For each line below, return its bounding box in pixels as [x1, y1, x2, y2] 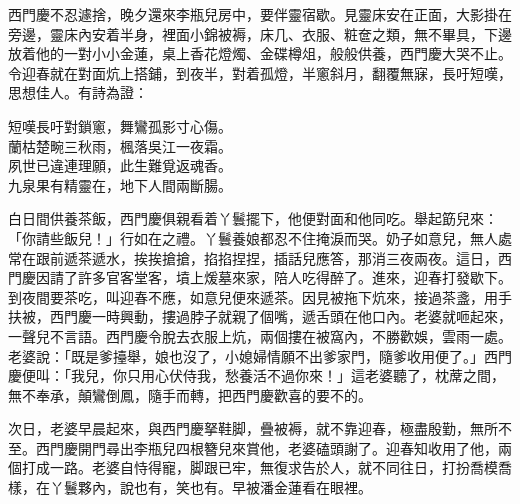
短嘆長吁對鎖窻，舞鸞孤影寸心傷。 [8, 115, 232, 136]
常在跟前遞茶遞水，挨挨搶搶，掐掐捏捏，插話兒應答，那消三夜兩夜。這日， [8, 247, 498, 268]
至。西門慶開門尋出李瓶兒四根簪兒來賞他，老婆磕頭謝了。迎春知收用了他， [8, 437, 498, 458]
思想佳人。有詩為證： [8, 82, 148, 103]
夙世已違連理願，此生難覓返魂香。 [8, 155, 232, 176]
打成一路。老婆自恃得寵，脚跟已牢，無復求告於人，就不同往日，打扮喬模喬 [21, 457, 512, 478]
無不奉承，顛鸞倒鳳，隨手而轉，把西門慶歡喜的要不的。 [8, 384, 372, 405]
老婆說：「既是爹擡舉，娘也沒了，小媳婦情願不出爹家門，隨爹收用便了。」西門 [8, 345, 512, 366]
